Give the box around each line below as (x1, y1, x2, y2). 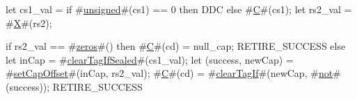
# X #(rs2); (6, 15, 52, 30)
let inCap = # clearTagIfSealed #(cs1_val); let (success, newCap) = (6, 52, 294, 66)
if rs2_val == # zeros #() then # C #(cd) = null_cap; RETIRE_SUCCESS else (6, 39, 346, 53)
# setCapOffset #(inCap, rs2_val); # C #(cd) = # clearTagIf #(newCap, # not (6, 66, 333, 80)
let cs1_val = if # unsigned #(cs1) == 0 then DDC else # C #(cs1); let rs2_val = (6, 2, 352, 16)
